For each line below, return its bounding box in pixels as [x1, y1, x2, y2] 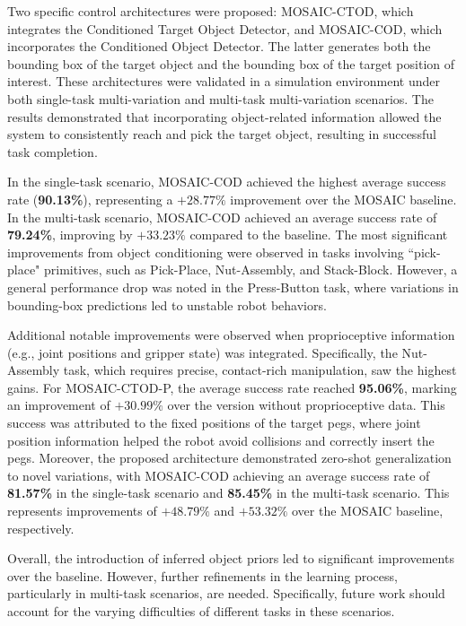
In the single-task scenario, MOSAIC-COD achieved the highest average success [7, 172, 446, 191]
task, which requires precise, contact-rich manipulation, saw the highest [63, 361, 457, 379]
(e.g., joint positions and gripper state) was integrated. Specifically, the [7, 343, 398, 361]
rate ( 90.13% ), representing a [7, 189, 173, 208]
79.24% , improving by [7, 225, 133, 244]
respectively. [7, 518, 75, 537]
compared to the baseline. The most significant [189, 225, 448, 244]
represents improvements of [7, 501, 157, 520]
